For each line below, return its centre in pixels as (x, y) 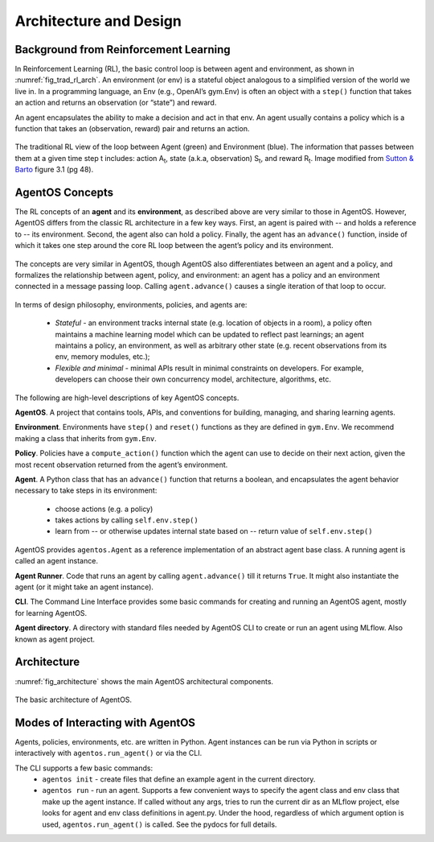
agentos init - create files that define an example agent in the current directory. (179, 779)
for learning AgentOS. (51, 613)
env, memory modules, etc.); (102, 357)
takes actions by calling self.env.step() (127, 520)
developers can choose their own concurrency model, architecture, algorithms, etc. (193, 379)
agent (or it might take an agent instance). (84, 587)
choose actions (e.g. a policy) (104, 509)
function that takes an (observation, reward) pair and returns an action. (132, 129)
